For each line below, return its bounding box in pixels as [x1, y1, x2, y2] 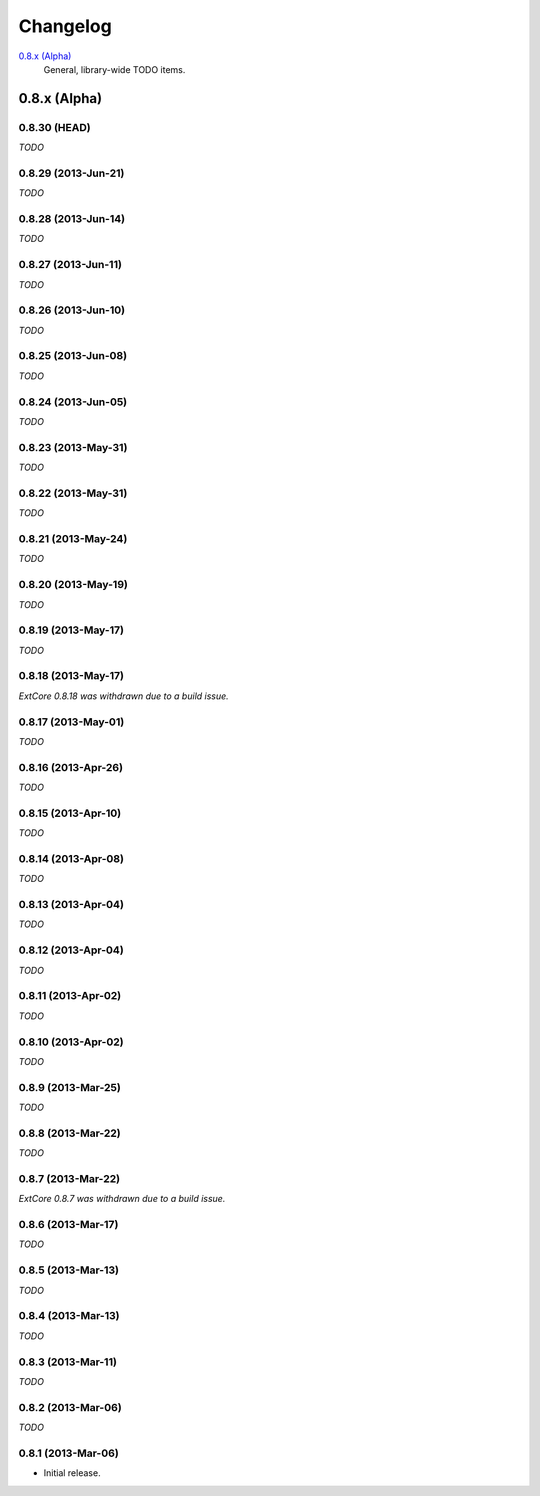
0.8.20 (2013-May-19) [18, 578, 129, 592]
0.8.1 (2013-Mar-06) [18, 1446, 119, 1460]
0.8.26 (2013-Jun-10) [18, 303, 125, 317]
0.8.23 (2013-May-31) [18, 440, 128, 454]
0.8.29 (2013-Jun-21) [18, 166, 125, 180]
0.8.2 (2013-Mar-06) [18, 1400, 122, 1414]
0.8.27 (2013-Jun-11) [18, 258, 122, 272]
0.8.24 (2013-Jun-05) [18, 395, 128, 409]
